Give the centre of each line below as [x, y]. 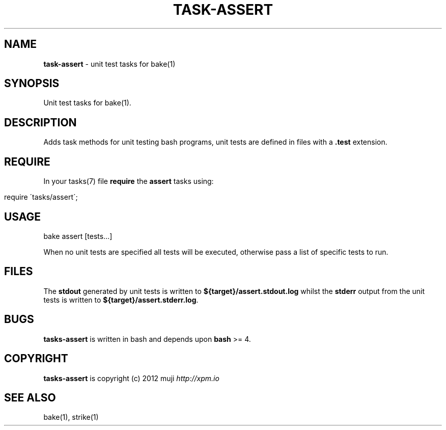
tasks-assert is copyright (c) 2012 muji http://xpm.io [131, 378]
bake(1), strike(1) [71, 417]
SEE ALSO [30, 397]
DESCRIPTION [40, 122]
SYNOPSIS [32, 84]
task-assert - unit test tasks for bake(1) [109, 64]
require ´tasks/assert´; [41, 197]
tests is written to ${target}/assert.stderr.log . [121, 300]
